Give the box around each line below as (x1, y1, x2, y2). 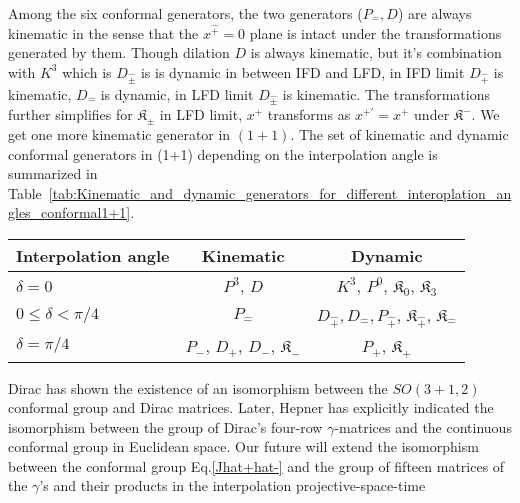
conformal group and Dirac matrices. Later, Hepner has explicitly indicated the (8, 397, 494, 418)
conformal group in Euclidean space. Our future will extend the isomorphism (8, 436, 479, 457)
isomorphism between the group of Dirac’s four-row (8, 416, 323, 437)
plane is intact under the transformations (249, 22, 502, 43)
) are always (397, 3, 472, 23)
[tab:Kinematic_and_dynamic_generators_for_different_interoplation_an (48, 182, 512, 203)
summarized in (8, 163, 98, 184)
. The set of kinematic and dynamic (290, 124, 509, 145)
